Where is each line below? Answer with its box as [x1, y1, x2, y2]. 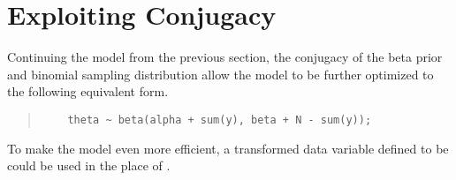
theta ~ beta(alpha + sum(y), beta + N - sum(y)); [67, 113, 372, 126]
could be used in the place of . [7, 156, 171, 175]
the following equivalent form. [7, 82, 169, 101]
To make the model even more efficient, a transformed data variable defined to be [7, 139, 449, 157]
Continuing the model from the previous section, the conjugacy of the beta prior [7, 48, 443, 66]
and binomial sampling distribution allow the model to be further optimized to [7, 64, 434, 83]
